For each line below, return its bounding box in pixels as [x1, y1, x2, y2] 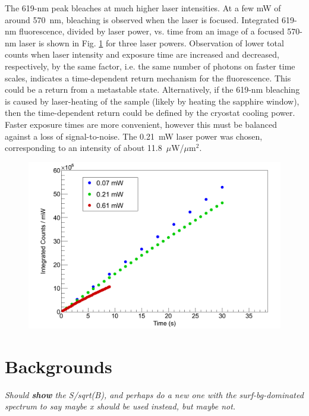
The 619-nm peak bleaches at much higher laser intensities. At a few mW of [5, 2, 281, 14]
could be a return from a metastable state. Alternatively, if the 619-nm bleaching [5, 83, 300, 96]
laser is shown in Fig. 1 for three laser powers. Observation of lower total [19, 36, 284, 49]
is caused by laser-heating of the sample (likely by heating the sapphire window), [5, 94, 299, 107]
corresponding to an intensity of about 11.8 [5, 141, 162, 154]
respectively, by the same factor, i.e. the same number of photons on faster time [5, 59, 295, 72]
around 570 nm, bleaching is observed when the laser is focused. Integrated [5, 13, 279, 26]
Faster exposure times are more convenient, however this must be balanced [5, 118, 278, 130]
